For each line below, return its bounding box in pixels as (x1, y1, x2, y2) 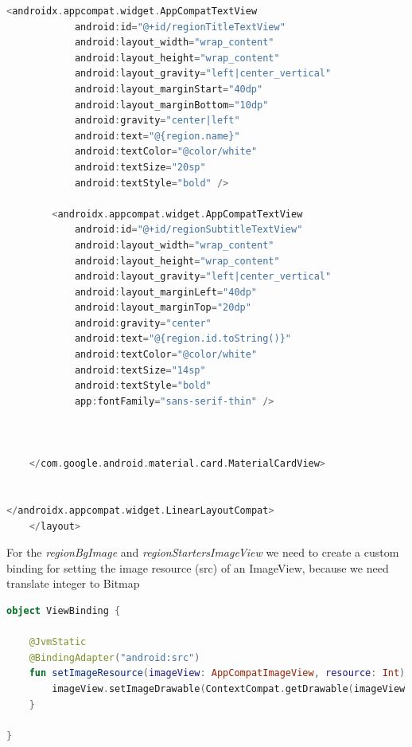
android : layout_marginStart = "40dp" (74, 83, 263, 95)
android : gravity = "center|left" (74, 115, 240, 127)
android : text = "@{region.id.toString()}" (74, 333, 291, 345)
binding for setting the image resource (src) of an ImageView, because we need (6, 559, 389, 576)
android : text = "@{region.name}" (74, 130, 240, 142)
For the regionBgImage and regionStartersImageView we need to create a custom (6, 544, 399, 561)
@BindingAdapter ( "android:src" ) (29, 651, 200, 663)
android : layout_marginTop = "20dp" (74, 302, 251, 314)
